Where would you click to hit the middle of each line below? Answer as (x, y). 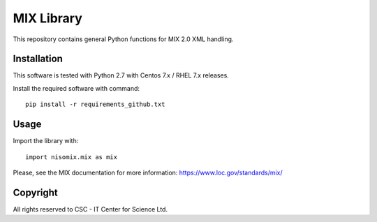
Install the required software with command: (76, 88)
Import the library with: (46, 141)
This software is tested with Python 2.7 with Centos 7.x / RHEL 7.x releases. (121, 75)
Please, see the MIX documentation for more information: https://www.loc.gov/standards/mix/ (148, 172)
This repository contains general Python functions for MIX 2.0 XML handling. (123, 39)
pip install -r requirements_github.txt (95, 104)
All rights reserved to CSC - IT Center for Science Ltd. (90, 209)
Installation (38, 59)
